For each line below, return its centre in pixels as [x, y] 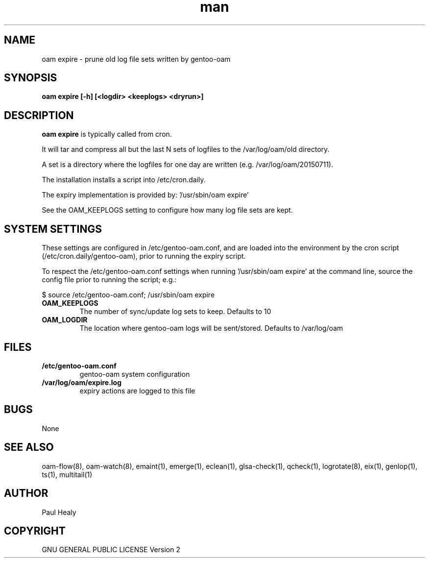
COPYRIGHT [35, 531]
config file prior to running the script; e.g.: [109, 280]
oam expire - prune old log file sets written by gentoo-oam [136, 59]
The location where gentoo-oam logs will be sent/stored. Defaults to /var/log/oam [211, 328]
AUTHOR [26, 493]
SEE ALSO [29, 447]
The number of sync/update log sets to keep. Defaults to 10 [175, 312]
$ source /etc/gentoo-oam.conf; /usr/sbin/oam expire [128, 295]
